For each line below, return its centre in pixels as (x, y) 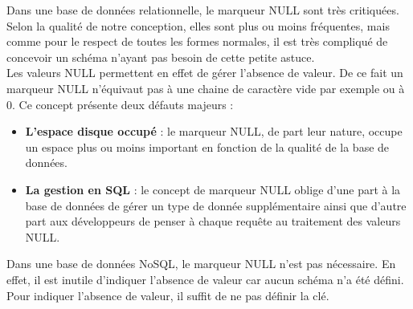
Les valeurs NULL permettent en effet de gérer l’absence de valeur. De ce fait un (205, 73)
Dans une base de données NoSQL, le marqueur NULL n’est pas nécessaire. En (201, 264)
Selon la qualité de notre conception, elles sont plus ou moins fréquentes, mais (198, 25)
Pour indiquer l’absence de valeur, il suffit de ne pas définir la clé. (168, 295)
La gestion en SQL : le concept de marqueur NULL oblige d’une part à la (213, 189)
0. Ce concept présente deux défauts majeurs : (120, 104)
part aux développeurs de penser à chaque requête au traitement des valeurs (213, 221)
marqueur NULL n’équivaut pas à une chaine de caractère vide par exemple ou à (206, 88)
